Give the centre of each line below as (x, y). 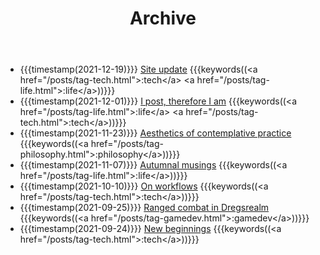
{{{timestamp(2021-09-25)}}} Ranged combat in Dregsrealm (144, 208)
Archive (163, 18)
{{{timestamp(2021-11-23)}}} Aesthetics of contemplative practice (155, 133)
